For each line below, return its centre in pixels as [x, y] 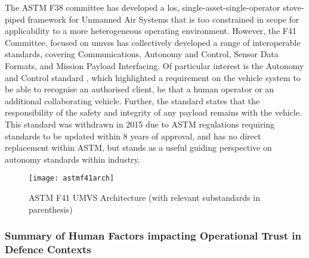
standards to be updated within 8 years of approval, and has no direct [133, 136]
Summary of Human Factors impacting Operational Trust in [153, 236]
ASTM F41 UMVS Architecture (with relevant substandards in [144, 197]
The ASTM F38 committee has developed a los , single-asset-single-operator [143, 7]
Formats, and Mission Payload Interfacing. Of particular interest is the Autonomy [154, 65]
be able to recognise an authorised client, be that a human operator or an [140, 89]
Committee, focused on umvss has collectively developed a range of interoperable [153, 42]
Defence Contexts [48, 249]
